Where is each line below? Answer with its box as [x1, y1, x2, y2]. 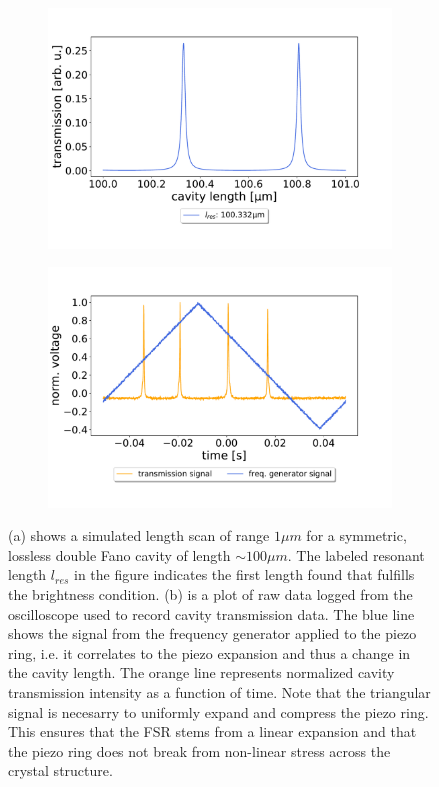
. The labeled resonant [287, 544, 425, 565]
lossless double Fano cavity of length [8, 544, 231, 565]
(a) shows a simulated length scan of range [8, 525, 270, 546]
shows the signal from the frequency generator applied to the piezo [8, 623, 417, 644]
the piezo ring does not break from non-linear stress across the [8, 740, 391, 761]
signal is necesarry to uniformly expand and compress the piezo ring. [8, 701, 429, 722]
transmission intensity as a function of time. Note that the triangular [8, 682, 431, 702]
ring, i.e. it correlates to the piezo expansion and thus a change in [8, 642, 411, 663]
